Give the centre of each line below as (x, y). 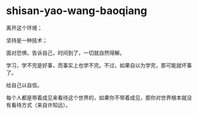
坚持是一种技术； (27, 40)
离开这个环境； (24, 28)
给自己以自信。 (24, 85)
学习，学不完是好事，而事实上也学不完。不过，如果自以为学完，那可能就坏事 (99, 65)
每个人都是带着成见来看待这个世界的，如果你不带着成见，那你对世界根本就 (96, 98)
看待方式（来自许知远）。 (41, 105)
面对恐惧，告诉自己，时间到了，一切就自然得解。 (65, 53)
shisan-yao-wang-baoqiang (77, 11)
